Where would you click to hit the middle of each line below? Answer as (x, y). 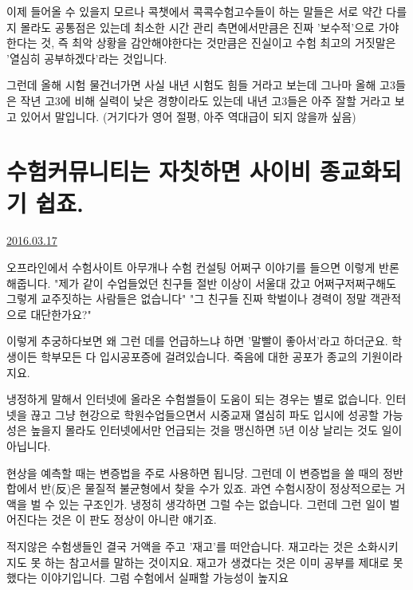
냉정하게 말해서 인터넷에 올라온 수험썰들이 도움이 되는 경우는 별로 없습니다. (194, 399)
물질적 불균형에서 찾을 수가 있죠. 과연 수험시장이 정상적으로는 (238, 488)
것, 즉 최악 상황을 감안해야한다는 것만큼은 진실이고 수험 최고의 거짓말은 (218, 43)
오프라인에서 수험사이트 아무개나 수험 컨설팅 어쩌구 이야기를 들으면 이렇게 (191, 267)
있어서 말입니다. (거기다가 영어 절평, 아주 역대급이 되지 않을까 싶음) (188, 116)
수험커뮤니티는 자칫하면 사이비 (159, 171)
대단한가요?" (61, 314)
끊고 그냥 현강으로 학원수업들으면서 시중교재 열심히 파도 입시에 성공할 (205, 414)
